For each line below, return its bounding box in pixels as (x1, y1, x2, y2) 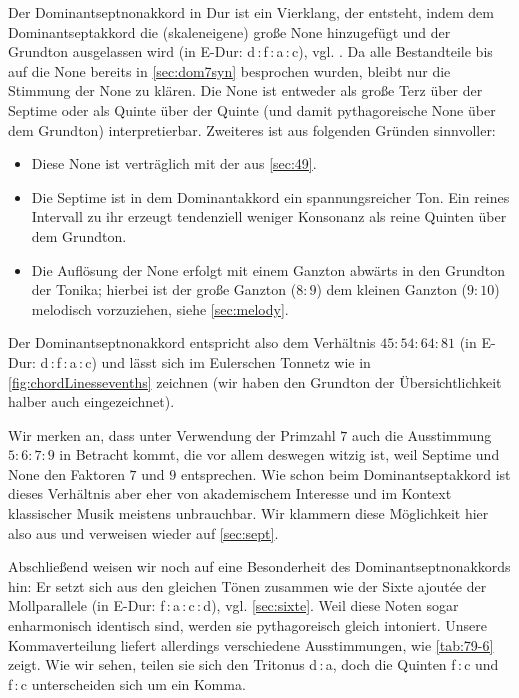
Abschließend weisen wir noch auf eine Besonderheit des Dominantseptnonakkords (8, 556, 511, 577)
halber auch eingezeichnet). (8, 391, 175, 412)
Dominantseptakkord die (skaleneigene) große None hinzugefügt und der (8, 21, 451, 42)
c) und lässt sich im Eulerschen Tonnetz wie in (85, 351, 371, 372)
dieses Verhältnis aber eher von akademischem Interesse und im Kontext (8, 483, 452, 504)
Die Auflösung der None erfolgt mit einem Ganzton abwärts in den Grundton (31, 259, 506, 280)
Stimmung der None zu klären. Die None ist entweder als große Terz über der (8, 80, 483, 101)
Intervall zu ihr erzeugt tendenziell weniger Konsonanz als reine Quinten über (31, 206, 507, 227)
